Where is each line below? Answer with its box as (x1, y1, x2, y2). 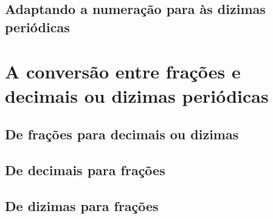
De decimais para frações (5, 160, 165, 179)
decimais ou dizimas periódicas (5, 83, 269, 108)
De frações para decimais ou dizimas (5, 125, 239, 144)
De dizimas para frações (5, 196, 159, 215)
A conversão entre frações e (5, 59, 241, 84)
